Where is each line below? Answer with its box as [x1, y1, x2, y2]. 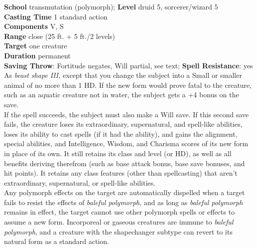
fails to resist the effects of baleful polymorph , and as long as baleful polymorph [4, 197, 243, 207]
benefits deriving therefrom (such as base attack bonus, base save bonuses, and [4, 158, 245, 168]
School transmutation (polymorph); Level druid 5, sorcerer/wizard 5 [4, 1, 218, 11]
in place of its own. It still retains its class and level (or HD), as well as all [4, 148, 232, 158]
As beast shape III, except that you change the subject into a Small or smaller [4, 70, 242, 80]
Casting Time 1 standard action [4, 11, 108, 21]
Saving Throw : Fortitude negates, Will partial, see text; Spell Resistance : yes [4, 60, 253, 70]
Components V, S [4, 21, 64, 31]
